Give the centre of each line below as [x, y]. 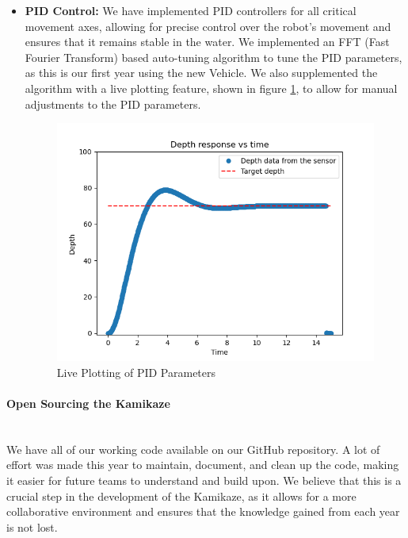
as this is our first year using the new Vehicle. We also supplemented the [201, 73]
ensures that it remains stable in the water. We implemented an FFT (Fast [207, 42]
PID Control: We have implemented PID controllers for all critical [191, 10]
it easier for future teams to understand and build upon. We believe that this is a [204, 480]
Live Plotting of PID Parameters [136, 372]
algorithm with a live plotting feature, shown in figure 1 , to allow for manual [211, 88]
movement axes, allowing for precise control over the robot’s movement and [208, 26]
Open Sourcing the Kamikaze [88, 403]
